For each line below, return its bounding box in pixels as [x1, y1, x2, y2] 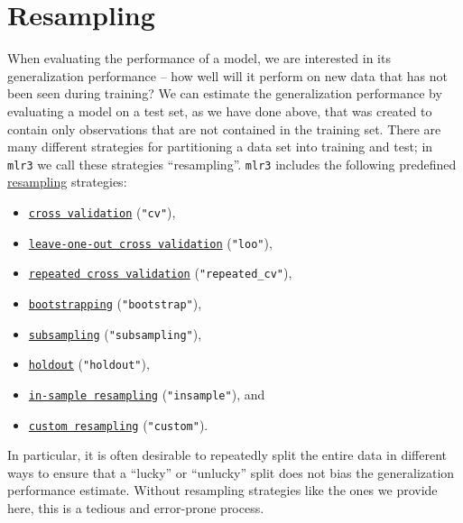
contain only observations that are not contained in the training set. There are [7, 119, 441, 138]
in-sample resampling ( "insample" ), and [28, 384, 265, 403]
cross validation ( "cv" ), [28, 202, 176, 221]
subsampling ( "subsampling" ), [28, 324, 202, 343]
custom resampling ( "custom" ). [28, 415, 208, 434]
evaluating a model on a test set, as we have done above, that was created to [7, 101, 432, 120]
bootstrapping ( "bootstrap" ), [28, 293, 202, 312]
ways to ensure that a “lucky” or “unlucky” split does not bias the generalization [7, 463, 455, 482]
